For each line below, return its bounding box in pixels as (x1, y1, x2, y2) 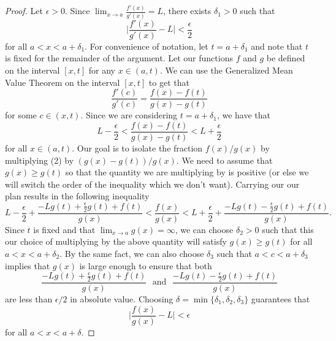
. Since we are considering (80, 109, 178, 121)
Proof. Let (5, 4, 43, 17)
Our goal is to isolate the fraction (77, 141, 203, 154)
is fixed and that (33, 223, 96, 236)
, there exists (162, 4, 212, 17)
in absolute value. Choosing (70, 292, 174, 305)
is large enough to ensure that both (79, 259, 212, 272)
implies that (5, 259, 50, 272)
